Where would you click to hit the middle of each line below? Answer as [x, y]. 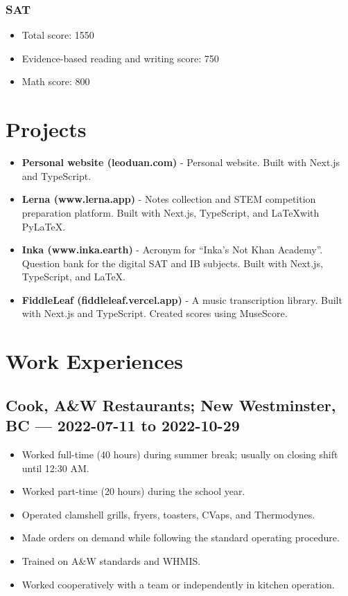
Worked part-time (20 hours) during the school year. [133, 491]
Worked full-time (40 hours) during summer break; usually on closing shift [180, 454]
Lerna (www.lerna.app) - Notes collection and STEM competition [169, 199]
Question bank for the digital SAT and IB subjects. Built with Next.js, [172, 263]
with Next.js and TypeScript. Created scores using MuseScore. [155, 313]
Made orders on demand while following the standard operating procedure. [181, 538]
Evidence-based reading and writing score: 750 [120, 58]
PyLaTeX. [44, 226]
